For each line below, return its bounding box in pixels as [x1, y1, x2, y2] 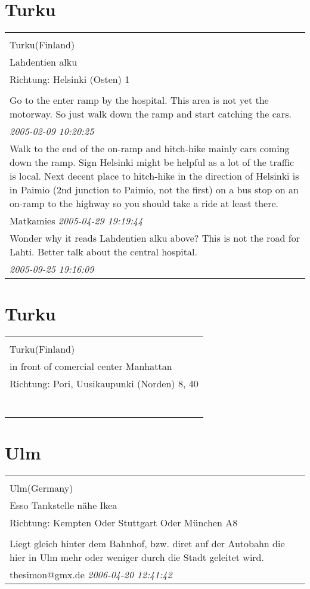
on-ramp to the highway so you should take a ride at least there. [10, 196, 279, 211]
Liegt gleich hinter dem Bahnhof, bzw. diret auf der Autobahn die [10, 536, 285, 551]
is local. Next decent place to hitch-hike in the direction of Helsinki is [10, 169, 299, 183]
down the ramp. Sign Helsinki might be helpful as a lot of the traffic [10, 155, 294, 169]
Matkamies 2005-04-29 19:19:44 [10, 214, 143, 228]
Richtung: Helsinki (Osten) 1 [10, 72, 130, 87]
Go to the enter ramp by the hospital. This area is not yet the [10, 93, 269, 107]
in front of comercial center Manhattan [10, 359, 172, 374]
